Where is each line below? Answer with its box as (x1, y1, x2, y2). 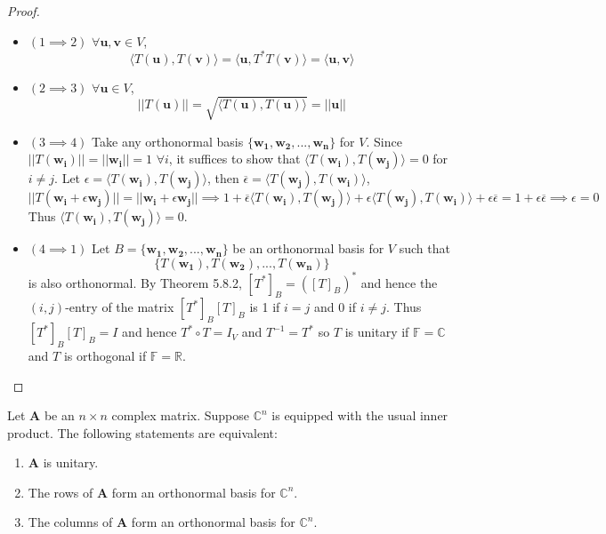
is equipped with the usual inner (271, 406, 448, 425)
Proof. (7, 2, 40, 20)
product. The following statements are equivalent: (7, 423, 278, 442)
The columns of (28, 513, 113, 531)
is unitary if (344, 323, 409, 341)
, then (206, 169, 239, 187)
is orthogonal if (63, 346, 147, 364)
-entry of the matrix (65, 298, 174, 316)
